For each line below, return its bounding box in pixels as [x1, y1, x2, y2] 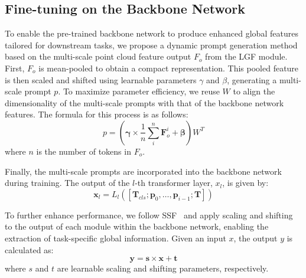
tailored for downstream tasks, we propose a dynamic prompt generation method [5, 38, 298, 51]
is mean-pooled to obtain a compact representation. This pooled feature [38, 61, 299, 74]
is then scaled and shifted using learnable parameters [5, 73, 197, 86]
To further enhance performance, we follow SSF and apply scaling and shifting [5, 208, 293, 221]
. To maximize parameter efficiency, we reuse [58, 85, 220, 97]
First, [5, 61, 25, 74]
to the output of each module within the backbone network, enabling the [5, 220, 269, 233]
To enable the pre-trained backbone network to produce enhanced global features [5, 27, 298, 40]
